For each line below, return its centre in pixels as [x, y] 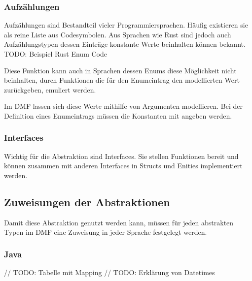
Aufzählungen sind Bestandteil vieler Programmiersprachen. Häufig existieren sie [126, 25]
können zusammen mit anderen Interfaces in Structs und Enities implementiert [123, 166]
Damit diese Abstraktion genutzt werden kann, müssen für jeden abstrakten [119, 222]
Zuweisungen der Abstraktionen [87, 202]
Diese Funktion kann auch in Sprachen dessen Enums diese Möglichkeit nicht [120, 70]
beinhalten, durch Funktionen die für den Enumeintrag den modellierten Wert [122, 80]
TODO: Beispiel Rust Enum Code [55, 54]
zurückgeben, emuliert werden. [50, 89]
